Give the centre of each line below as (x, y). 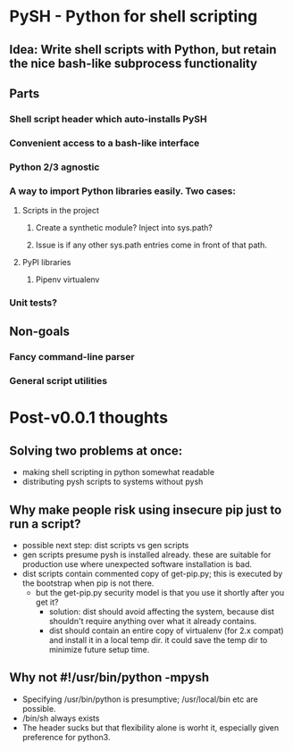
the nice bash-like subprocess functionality (133, 63)
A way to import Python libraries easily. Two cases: (123, 191)
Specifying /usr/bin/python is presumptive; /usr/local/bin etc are (140, 699)
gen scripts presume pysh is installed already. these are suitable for (146, 555)
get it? (47, 602)
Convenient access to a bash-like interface (105, 143)
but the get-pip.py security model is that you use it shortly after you (159, 592)
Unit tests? (33, 303)
